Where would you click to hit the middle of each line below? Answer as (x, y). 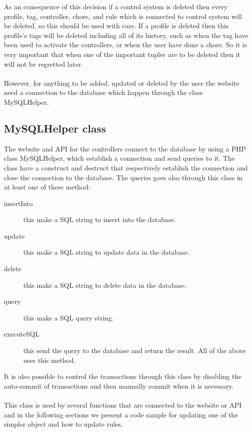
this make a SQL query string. (69, 317)
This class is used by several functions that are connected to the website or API (123, 405)
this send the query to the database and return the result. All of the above (135, 350)
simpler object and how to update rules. (63, 424)
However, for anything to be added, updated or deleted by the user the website (122, 83)
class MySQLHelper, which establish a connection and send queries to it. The (119, 158)
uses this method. (50, 360)
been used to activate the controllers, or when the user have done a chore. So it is (126, 45)
